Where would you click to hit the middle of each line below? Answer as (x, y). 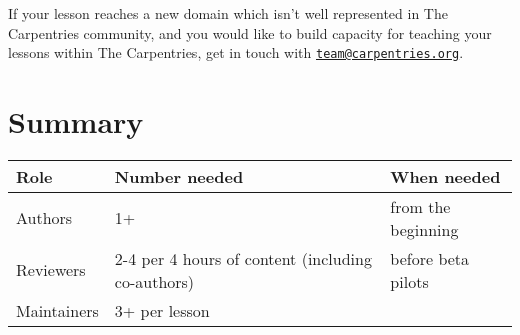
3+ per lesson (162, 310)
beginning (424, 229)
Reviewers (51, 270)
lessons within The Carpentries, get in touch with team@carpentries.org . (236, 52)
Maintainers (57, 310)
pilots (409, 281)
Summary (76, 121)
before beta (430, 258)
